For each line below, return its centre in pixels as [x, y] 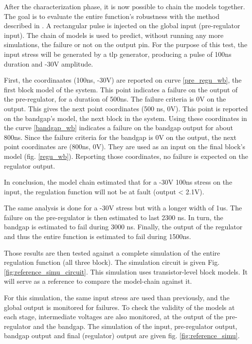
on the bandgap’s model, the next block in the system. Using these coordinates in [126, 118]
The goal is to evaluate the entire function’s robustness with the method [112, 16]
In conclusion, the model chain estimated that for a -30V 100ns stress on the [118, 182]
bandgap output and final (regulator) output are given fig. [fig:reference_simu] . [122, 335]
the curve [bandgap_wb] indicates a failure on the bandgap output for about [118, 128]
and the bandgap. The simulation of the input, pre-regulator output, [135, 326]
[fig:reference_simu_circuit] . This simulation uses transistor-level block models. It [126, 271]
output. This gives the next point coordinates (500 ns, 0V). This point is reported [126, 108]
